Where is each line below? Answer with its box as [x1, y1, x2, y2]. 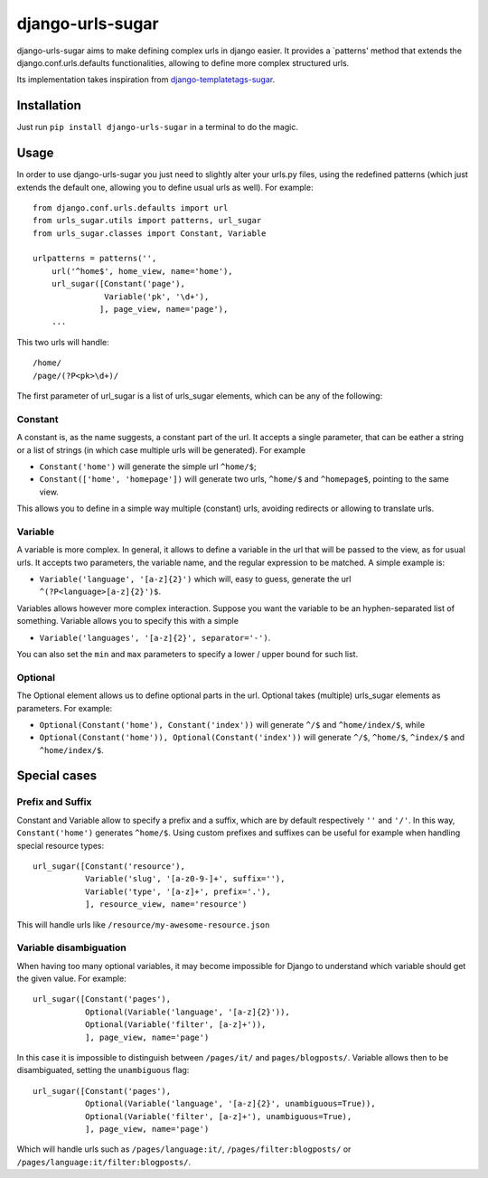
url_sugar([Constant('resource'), [33, 862, 185, 872]
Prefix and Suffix [16, 796, 92, 808]
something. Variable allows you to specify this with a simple [16, 616, 239, 627]
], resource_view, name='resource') [84, 900, 248, 909]
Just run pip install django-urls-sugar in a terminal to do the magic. [16, 122, 298, 133]
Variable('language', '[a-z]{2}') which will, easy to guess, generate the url [39, 574, 352, 585]
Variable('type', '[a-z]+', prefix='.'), [84, 886, 271, 897]
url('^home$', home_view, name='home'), [51, 266, 234, 276]
